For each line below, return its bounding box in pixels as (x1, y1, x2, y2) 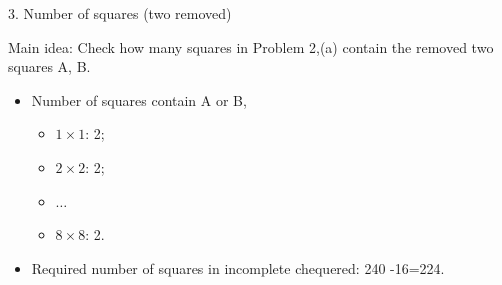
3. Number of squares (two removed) (8, 3, 232, 23)
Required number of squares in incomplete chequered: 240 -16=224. (31, 257, 445, 278)
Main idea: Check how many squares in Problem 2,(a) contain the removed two (8, 36, 494, 57)
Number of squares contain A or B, (31, 89, 247, 110)
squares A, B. (8, 56, 91, 77)
